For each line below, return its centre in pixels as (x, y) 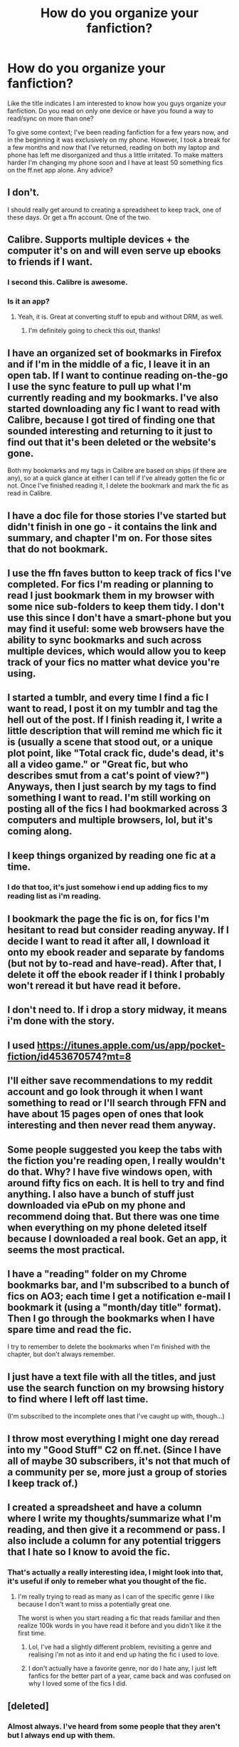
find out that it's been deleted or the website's (112, 442)
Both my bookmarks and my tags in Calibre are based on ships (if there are (117, 470)
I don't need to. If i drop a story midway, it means (117, 1010)
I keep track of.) (43, 1483)
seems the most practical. (67, 1250)
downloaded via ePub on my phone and (97, 1205)
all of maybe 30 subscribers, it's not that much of (119, 1461)
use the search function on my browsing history (116, 1388)
